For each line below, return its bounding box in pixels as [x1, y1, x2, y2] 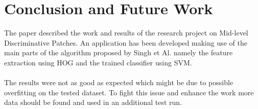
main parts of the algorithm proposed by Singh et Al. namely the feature [4, 47, 233, 58]
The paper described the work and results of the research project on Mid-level [4, 27, 248, 38]
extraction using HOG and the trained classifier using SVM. [4, 57, 192, 67]
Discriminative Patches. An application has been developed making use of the [4, 37, 247, 48]
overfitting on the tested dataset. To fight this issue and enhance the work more [4, 87, 254, 97]
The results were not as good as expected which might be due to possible [4, 77, 233, 88]
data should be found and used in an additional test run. [4, 97, 182, 107]
